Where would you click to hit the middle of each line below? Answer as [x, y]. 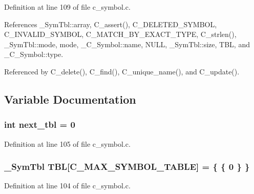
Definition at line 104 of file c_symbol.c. [67, 186]
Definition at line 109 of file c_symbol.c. [67, 7]
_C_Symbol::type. [34, 54]
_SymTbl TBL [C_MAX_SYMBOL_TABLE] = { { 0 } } [127, 167]
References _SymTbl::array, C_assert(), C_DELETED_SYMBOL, [111, 24]
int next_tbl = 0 [40, 124]
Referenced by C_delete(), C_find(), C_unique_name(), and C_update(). [122, 71]
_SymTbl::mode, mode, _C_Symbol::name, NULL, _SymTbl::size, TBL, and [127, 44]
